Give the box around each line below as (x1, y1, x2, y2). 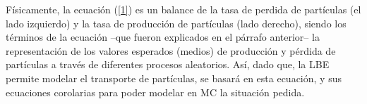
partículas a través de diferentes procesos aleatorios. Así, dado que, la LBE (6, 57, 330, 72)
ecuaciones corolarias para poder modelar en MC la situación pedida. (6, 84, 305, 99)
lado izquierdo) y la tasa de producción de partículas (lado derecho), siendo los (6, 15, 347, 30)
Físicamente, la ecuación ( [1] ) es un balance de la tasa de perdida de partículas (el (6, 2, 361, 16)
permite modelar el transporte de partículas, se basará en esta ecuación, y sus (6, 70, 342, 85)
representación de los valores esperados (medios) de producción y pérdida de (6, 43, 336, 58)
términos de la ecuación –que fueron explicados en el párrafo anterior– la (6, 30, 320, 44)
